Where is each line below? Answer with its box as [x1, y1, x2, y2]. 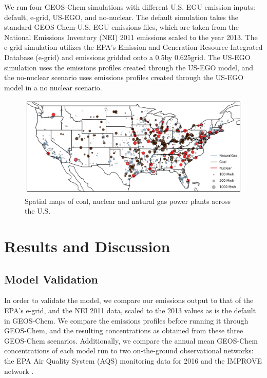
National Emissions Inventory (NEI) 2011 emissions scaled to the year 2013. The [4, 31, 258, 42]
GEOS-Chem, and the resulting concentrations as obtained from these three [4, 325, 243, 336]
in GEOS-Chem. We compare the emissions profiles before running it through [4, 315, 249, 326]
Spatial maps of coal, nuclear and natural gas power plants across [25, 195, 231, 206]
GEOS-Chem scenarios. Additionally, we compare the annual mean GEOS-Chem [4, 335, 258, 346]
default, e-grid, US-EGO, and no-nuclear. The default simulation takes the [4, 11, 238, 22]
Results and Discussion [4, 236, 170, 257]
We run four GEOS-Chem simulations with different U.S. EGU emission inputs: [4, 2, 255, 12]
